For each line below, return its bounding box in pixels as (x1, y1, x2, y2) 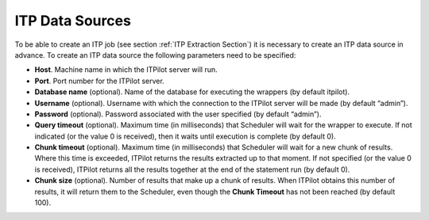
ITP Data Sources (14, 12, 131, 29)
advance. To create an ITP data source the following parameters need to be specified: (14, 50, 296, 59)
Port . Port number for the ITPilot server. (34, 76, 164, 85)
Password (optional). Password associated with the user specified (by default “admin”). (34, 109, 322, 119)
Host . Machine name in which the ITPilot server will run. (34, 65, 218, 74)
